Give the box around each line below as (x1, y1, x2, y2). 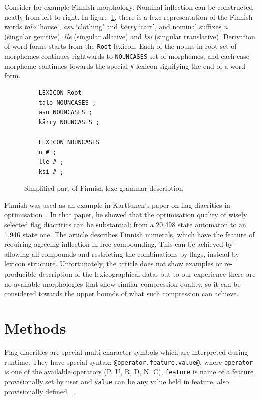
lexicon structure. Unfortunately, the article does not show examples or (4, 258, 222, 269)
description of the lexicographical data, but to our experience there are (38, 269, 256, 279)
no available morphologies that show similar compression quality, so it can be (4, 278, 241, 289)
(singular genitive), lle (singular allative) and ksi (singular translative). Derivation (4, 31, 255, 41)
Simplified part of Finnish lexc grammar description (24, 183, 183, 193)
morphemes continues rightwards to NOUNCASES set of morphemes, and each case (4, 51, 250, 61)
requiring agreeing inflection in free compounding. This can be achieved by (4, 239, 233, 249)
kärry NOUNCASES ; (38, 118, 100, 126)
